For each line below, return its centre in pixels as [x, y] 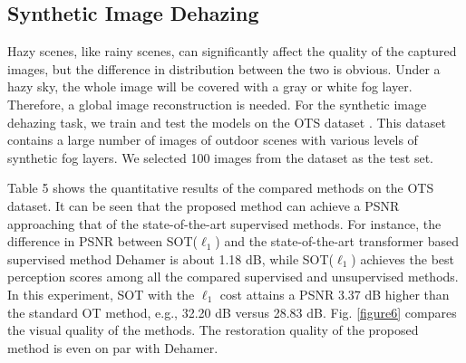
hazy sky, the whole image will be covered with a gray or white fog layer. [210, 86]
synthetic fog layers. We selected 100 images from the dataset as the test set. [220, 157]
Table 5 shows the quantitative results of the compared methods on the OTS [221, 188]
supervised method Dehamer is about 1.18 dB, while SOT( [171, 258]
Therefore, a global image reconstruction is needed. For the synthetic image [217, 104]
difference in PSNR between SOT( [103, 241]
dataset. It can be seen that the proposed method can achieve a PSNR [204, 205]
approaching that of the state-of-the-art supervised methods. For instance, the [224, 223]
